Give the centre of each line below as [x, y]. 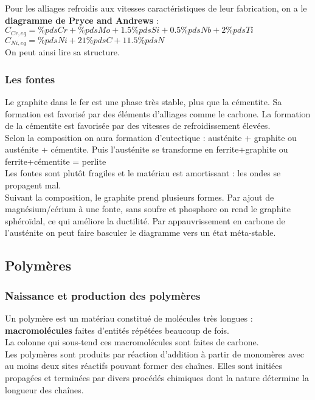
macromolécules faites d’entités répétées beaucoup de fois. [117, 330]
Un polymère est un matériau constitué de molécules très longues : [129, 318]
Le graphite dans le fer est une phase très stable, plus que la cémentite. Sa [144, 101]
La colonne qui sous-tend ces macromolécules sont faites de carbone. [132, 342]
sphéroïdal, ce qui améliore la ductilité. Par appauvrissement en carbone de [145, 220]
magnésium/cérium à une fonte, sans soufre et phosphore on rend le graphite [148, 209]
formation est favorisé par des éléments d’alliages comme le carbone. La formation [158, 113]
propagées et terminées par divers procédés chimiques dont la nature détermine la [157, 378]
